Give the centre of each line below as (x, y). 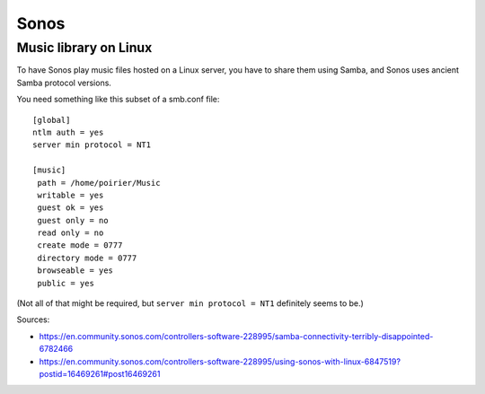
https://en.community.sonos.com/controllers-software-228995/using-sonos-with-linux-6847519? (220, 361)
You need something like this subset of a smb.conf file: (118, 100)
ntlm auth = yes (68, 132)
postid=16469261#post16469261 (100, 373)
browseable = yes (75, 271)
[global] (52, 120)
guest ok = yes (71, 208)
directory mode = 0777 (87, 258)
